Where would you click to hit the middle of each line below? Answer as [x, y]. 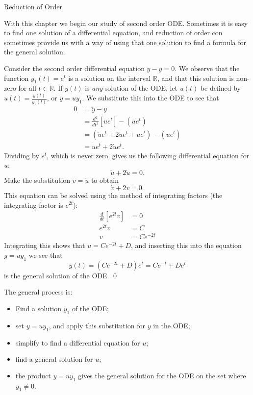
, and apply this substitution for [97, 325]
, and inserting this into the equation [186, 245]
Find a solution [38, 308]
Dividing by [22, 155]
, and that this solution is [195, 78]
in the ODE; [172, 325]
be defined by [220, 88]
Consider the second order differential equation [74, 68]
